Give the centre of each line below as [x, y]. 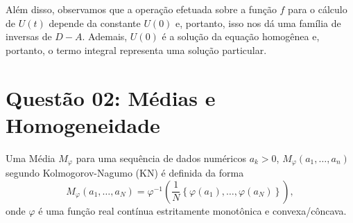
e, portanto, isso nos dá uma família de [258, 23]
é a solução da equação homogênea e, [241, 36]
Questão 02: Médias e [111, 97]
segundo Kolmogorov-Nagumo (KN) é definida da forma [125, 173]
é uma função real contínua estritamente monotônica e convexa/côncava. [192, 210]
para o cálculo [318, 9]
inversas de [29, 36]
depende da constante [95, 23]
